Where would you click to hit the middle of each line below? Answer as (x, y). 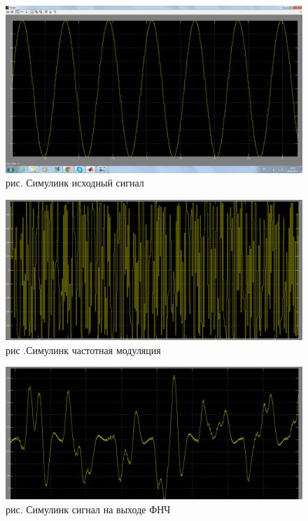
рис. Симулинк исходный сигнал (75, 183)
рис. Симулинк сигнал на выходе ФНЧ (88, 509)
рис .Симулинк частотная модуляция (83, 350)
